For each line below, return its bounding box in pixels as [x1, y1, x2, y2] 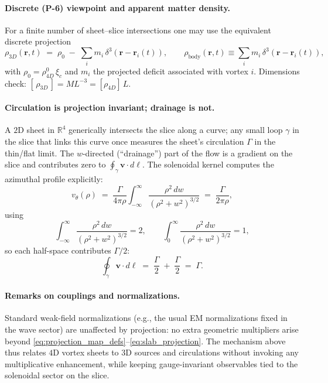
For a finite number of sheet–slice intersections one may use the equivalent [5, 23, 271, 36]
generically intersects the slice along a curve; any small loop [69, 124, 283, 136]
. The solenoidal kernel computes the [142, 158, 274, 170]
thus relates [5, 346, 46, 358]
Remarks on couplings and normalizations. [5, 289, 180, 302]
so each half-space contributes [5, 244, 111, 257]
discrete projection [5, 35, 71, 47]
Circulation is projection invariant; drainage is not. [5, 101, 215, 114]
